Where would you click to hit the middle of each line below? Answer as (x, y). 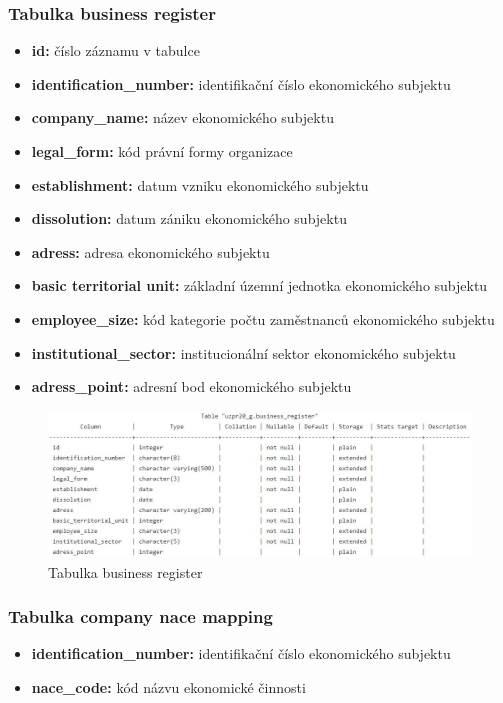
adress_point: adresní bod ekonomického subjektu (191, 386)
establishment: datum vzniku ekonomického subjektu (200, 184)
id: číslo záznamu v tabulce (115, 50)
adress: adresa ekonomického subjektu (150, 251)
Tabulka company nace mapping (140, 616)
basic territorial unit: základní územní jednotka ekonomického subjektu (259, 285)
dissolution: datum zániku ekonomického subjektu (189, 218)
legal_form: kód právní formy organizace (162, 151)
